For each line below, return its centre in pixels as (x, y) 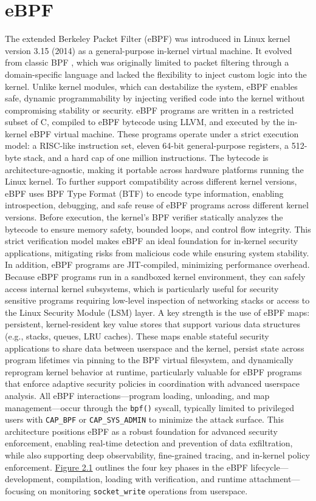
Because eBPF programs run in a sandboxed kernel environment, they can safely (155, 276)
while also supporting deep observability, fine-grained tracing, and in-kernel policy (157, 455)
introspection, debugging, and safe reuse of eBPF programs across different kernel (157, 205)
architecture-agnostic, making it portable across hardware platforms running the (154, 169)
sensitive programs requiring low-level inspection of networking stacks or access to (157, 300)
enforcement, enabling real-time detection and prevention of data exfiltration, (149, 443)
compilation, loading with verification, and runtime (152, 479)
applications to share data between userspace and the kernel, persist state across (155, 348)
